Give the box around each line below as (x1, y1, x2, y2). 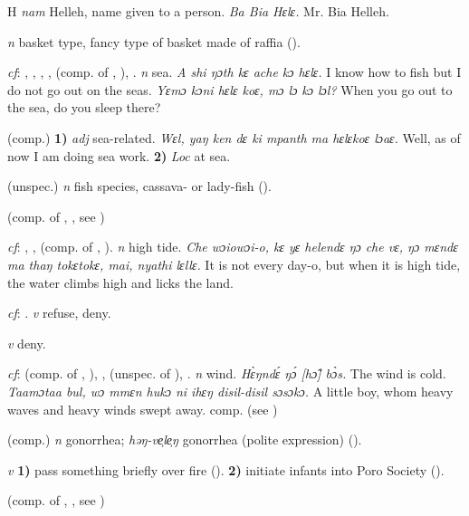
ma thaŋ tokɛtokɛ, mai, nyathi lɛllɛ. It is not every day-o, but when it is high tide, (7, 254, 461, 273)
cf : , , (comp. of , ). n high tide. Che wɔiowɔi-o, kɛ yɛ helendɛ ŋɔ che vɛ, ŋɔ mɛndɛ (7, 237, 458, 256)
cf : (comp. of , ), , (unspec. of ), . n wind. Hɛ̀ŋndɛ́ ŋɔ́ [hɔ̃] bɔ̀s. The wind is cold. (7, 364, 446, 383)
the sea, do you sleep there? (7, 98, 161, 117)
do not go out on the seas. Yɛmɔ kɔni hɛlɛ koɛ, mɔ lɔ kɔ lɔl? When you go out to (7, 80, 453, 99)
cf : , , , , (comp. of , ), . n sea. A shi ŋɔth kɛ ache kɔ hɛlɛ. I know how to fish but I (7, 62, 462, 81)
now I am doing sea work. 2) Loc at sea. (7, 146, 231, 165)
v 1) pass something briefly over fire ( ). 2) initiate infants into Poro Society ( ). (7, 460, 445, 479)
